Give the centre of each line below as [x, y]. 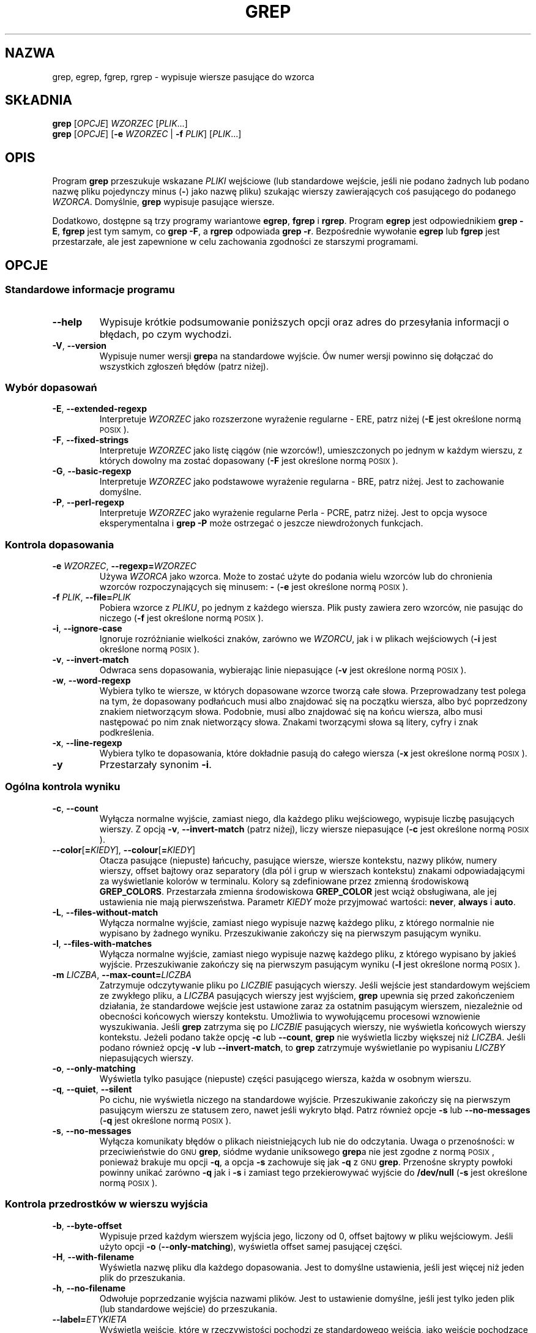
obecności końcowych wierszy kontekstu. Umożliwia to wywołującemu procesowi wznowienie [290, 1016]
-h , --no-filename [89, 1288]
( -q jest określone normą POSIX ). [165, 1120]
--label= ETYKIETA [90, 1319]
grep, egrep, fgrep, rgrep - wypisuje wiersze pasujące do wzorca [183, 77]
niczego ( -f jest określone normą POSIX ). [181, 618]
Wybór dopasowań [51, 387]
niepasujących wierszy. [147, 1058]
